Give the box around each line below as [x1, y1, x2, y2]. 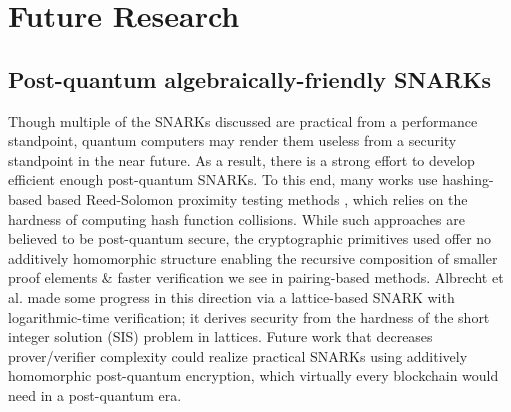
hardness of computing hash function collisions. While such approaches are [8, 208, 465, 229]
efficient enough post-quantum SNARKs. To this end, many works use [8, 169, 438, 190]
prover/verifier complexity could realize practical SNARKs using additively [8, 345, 468, 366]
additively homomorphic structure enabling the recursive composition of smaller [8, 247, 498, 268]
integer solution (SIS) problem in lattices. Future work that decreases [8, 326, 433, 347]
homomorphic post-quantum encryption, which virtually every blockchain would [8, 365, 499, 386]
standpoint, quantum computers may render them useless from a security [8, 130, 457, 151]
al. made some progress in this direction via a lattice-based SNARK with [8, 286, 455, 307]
